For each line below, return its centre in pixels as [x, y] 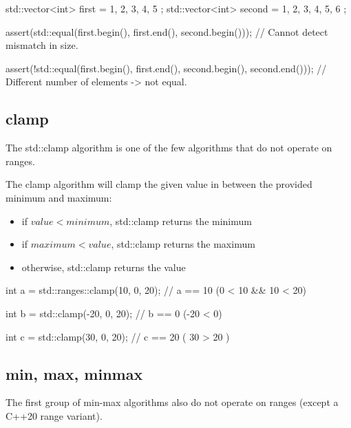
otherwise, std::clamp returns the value [104, 267]
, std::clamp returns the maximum [183, 244]
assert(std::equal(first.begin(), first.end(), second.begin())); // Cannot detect [167, 31]
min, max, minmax [74, 373]
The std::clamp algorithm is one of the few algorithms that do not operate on [169, 148]
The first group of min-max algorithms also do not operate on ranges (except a [172, 402]
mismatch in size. [42, 45]
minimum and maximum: [59, 197]
